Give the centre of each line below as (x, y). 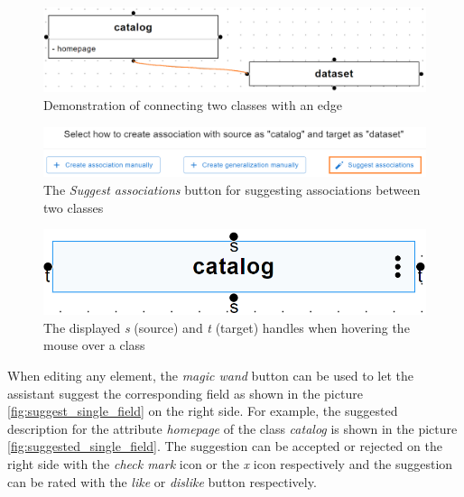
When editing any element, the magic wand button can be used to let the (210, 375)
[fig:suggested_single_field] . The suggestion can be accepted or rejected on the (225, 446)
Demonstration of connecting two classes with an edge (193, 105)
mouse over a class (94, 345)
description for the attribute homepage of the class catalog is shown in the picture (232, 428)
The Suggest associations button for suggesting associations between (232, 190)
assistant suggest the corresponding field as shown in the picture (185, 393)
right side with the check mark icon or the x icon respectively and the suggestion (230, 463)
